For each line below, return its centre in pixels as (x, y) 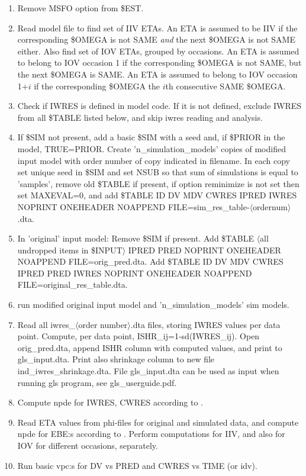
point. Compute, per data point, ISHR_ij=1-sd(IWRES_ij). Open (138, 336)
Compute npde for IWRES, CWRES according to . (110, 402)
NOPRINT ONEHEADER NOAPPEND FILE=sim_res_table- (133, 206)
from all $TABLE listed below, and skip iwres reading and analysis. (140, 117)
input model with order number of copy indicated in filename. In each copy (154, 160)
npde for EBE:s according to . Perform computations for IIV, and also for (151, 434)
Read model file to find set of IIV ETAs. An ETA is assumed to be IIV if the (157, 28)
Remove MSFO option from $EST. (80, 8)
